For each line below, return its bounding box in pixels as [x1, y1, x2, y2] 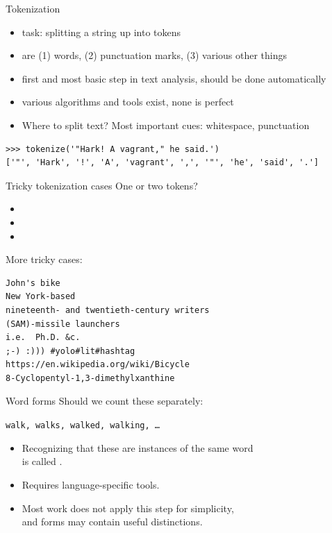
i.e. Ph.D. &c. [6, 332, 81, 343]
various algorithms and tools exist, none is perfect [22, 94, 234, 109]
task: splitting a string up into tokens [22, 24, 181, 39]
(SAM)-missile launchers [6, 319, 120, 329]
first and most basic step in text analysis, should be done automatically [22, 71, 326, 85]
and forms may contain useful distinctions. [22, 514, 203, 529]
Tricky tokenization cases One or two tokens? [6, 178, 198, 192]
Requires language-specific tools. [22, 477, 160, 491]
